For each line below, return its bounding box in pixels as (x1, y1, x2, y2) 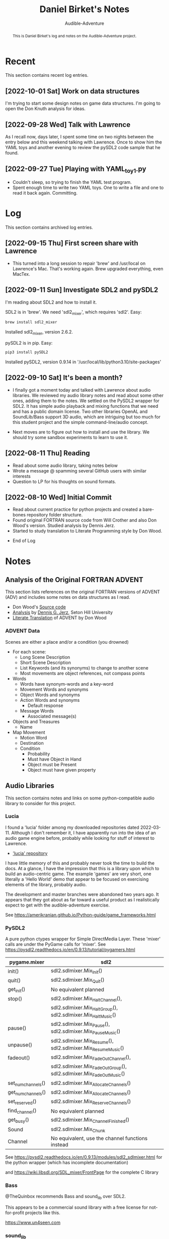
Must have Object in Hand (27, 756, 81, 762)
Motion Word (20, 734, 47, 741)
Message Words (20, 707, 54, 713)
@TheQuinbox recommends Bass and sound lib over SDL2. (5, 1194, 126, 1201)
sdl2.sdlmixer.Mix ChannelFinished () (51, 1116, 130, 1124)
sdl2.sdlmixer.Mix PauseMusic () (51, 1028, 121, 1036)
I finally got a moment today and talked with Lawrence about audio (12, 387, 151, 393)
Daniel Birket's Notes (39, 4, 130, 15)
